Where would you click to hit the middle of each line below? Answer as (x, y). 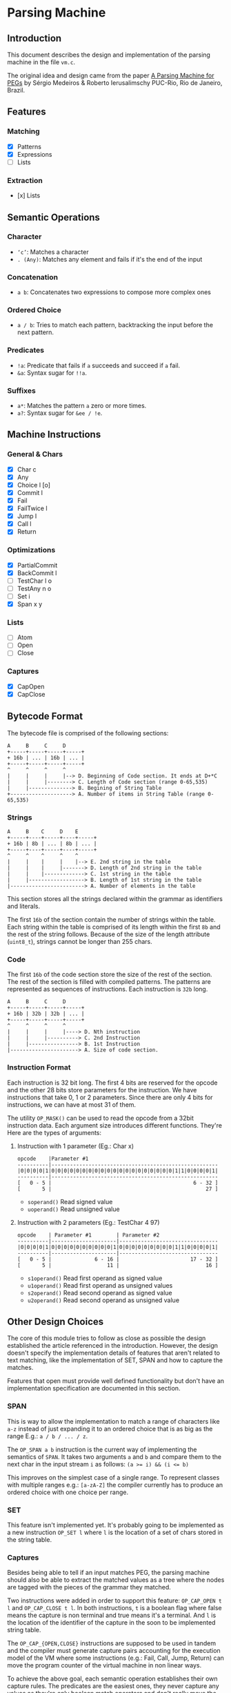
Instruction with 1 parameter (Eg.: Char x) (76, 1146)
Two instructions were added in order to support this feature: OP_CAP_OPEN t (114, 1600)
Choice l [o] (33, 485)
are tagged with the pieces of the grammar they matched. (89, 1587)
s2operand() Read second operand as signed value (100, 1293)
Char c (27, 469)
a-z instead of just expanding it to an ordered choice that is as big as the (110, 1429)
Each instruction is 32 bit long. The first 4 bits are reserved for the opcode (112, 1083)
